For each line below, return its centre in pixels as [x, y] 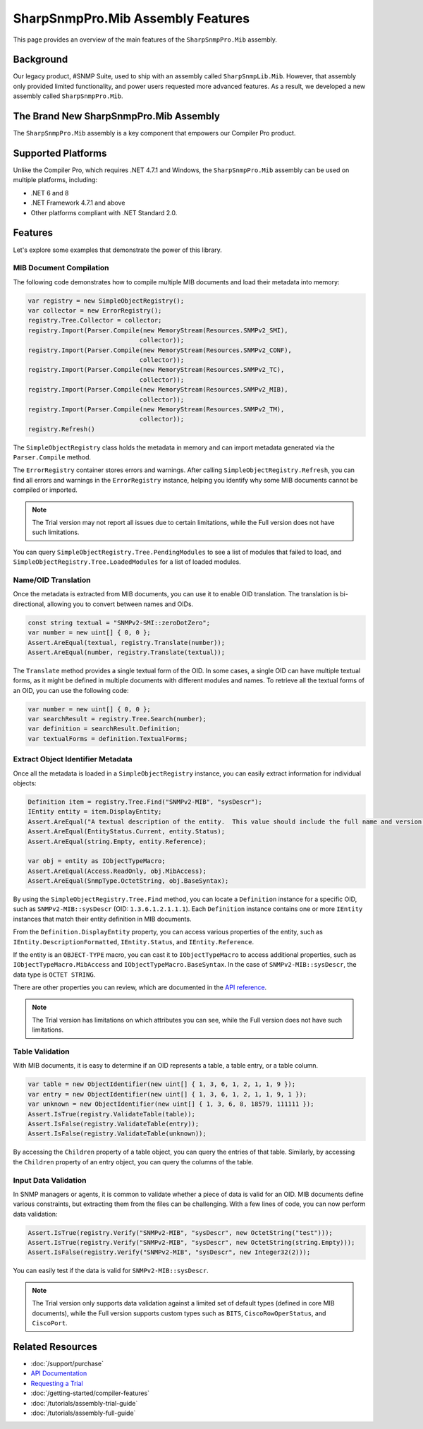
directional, [29, 604]
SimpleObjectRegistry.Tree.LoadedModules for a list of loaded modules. [127, 562]
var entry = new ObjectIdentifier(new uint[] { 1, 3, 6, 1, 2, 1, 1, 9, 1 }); [167, 1094]
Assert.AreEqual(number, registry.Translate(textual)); [127, 652]
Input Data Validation [50, 1180]
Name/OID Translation [52, 580]
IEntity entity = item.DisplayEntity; [95, 812]
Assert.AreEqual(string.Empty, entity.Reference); [117, 841]
